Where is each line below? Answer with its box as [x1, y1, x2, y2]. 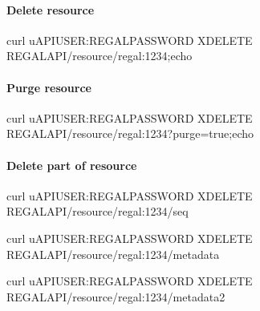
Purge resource [6, 79, 91, 95]
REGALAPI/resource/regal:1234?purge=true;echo [6, 125, 254, 142]
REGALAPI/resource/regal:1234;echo [6, 47, 193, 64]
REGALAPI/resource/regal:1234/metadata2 [6, 288, 225, 305]
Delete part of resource [6, 156, 137, 173]
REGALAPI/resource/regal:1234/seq [6, 203, 189, 220]
